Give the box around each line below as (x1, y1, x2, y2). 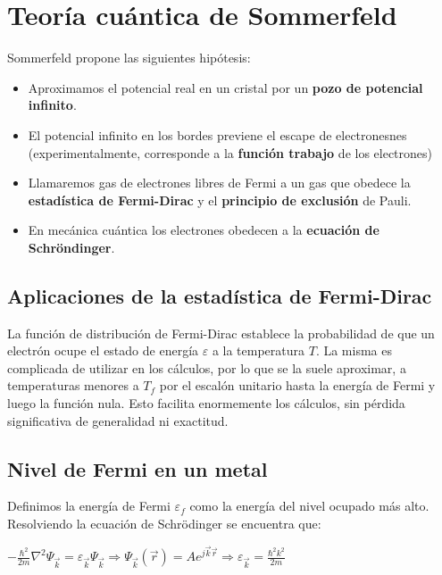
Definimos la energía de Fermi (7, 496, 171, 515)
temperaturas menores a (7, 376, 139, 395)
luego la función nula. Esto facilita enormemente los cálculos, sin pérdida (7, 394, 405, 412)
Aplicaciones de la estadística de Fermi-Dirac (7, 281, 432, 309)
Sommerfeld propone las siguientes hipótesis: (7, 48, 251, 67)
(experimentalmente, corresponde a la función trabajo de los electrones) (28, 143, 433, 162)
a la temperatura (212, 341, 305, 360)
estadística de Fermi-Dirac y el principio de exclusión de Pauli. (28, 190, 412, 209)
